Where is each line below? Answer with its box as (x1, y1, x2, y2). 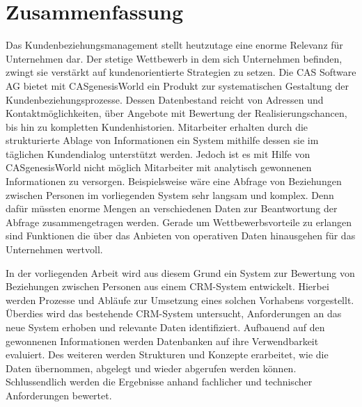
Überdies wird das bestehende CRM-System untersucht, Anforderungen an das (6, 306, 342, 321)
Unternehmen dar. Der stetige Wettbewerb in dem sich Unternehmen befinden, (6, 51, 343, 65)
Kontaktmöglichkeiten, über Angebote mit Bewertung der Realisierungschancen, (6, 106, 347, 120)
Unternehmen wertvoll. (6, 242, 103, 257)
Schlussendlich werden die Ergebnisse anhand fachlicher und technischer (6, 374, 313, 389)
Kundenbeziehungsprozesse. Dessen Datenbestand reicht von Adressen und (6, 92, 324, 106)
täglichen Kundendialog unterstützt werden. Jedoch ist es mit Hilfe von (6, 146, 310, 161)
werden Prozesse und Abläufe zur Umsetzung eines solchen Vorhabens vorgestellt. (6, 292, 354, 307)
